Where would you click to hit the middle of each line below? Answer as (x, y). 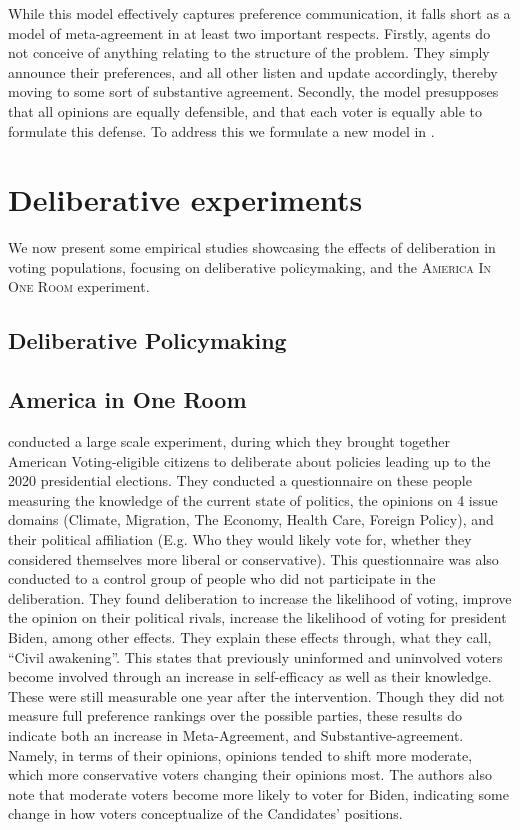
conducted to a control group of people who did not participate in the (222, 578)
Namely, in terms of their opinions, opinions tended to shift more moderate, (240, 754)
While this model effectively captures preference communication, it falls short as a (259, 13)
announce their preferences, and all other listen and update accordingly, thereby (253, 71)
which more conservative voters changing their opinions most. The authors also (250, 774)
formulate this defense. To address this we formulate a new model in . (221, 130)
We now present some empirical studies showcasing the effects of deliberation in (252, 247)
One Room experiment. (79, 286)
